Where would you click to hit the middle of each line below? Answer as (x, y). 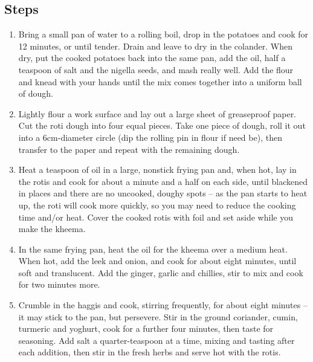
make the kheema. (52, 229)
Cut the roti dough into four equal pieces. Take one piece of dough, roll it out (162, 125)
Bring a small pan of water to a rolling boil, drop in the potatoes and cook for (163, 34)
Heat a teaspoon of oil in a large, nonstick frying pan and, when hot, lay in (157, 170)
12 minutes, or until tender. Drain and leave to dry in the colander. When (155, 46)
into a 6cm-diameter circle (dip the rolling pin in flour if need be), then (150, 137)
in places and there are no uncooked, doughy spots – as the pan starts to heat (163, 193)
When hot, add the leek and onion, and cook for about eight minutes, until (157, 261)
